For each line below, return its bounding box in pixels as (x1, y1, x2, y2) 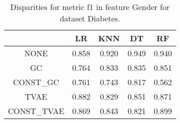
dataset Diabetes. (60, 12, 120, 24)
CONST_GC (13, 76, 59, 88)
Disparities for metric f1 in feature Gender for (10, 1, 170, 12)
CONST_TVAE (8, 105, 65, 117)
